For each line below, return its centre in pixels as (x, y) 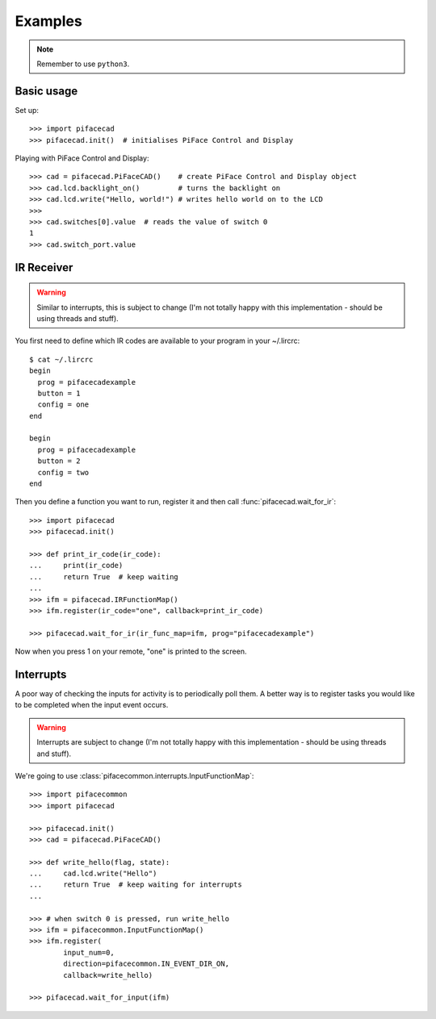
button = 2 (59, 461)
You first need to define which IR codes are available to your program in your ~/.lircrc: (157, 341)
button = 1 (59, 393)
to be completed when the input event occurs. (92, 705)
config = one (63, 405)
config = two (63, 472)
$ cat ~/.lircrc (61, 359)
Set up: (27, 110)
